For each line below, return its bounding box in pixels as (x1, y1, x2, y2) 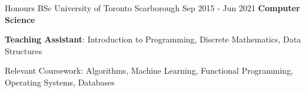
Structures (5, 44, 42, 57)
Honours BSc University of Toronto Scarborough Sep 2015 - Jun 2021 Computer (5, 2, 300, 14)
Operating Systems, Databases (5, 75, 115, 88)
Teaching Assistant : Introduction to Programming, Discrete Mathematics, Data (5, 33, 301, 45)
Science (5, 13, 35, 25)
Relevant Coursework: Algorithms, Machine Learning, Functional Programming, (5, 64, 294, 77)
